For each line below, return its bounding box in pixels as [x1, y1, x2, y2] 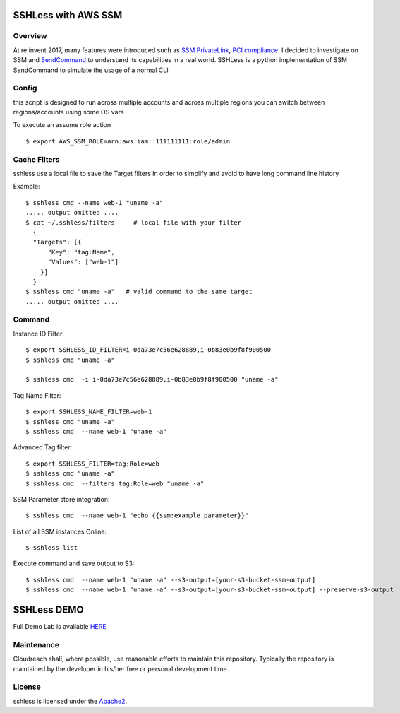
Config [13, 83, 37, 93]
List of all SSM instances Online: [13, 527, 107, 536]
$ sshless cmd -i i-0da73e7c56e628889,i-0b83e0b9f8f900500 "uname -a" [25, 375, 279, 384]
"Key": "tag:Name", [47, 248, 116, 256]
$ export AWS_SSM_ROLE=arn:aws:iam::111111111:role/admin [25, 137, 231, 145]
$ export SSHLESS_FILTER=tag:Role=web [25, 459, 160, 468]
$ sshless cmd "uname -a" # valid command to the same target [25, 288, 253, 296]
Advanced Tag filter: [13, 443, 73, 452]
